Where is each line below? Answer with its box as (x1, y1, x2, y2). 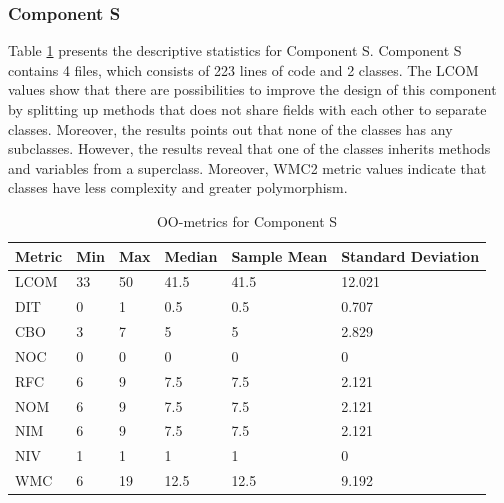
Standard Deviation (341, 245, 480, 266)
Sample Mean (231, 245, 328, 266)
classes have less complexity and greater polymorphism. (8, 177, 348, 198)
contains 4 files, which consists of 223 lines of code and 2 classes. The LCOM (8, 59, 479, 80)
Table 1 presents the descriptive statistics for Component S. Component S (8, 40, 462, 61)
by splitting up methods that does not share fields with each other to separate (8, 99, 487, 119)
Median (164, 245, 218, 266)
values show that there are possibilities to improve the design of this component (8, 79, 497, 100)
